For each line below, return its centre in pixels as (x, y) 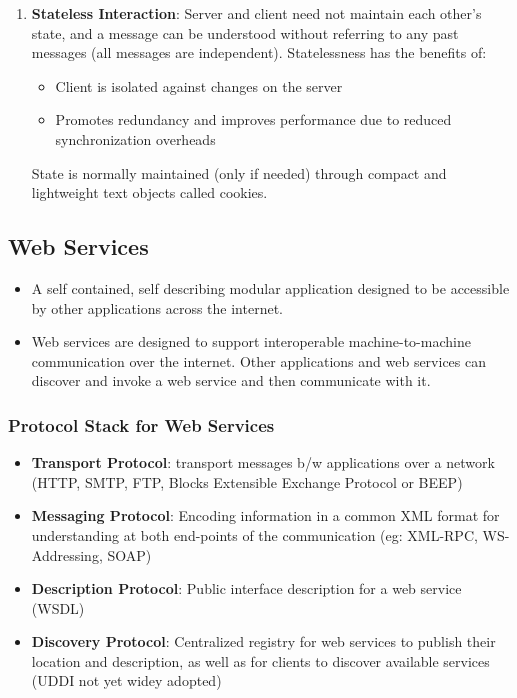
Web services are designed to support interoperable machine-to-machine (251, 341)
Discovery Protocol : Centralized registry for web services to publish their (263, 641)
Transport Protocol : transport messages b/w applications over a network (263, 462)
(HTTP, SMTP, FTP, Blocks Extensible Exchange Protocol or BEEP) (247, 481)
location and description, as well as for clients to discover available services (260, 660)
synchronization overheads (135, 138)
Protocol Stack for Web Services (141, 424)
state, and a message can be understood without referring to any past (245, 32)
